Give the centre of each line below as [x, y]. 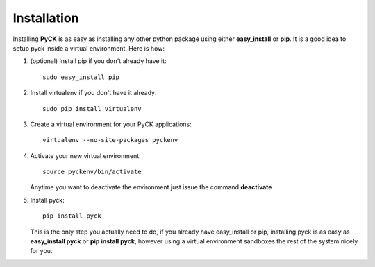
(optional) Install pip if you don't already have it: [98, 61]
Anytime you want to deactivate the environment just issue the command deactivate [151, 187]
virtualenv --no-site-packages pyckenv [110, 140]
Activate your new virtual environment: [86, 155]
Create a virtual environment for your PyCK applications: [111, 124]
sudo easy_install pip [81, 77]
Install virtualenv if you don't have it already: [93, 93]
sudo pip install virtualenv [92, 109]
